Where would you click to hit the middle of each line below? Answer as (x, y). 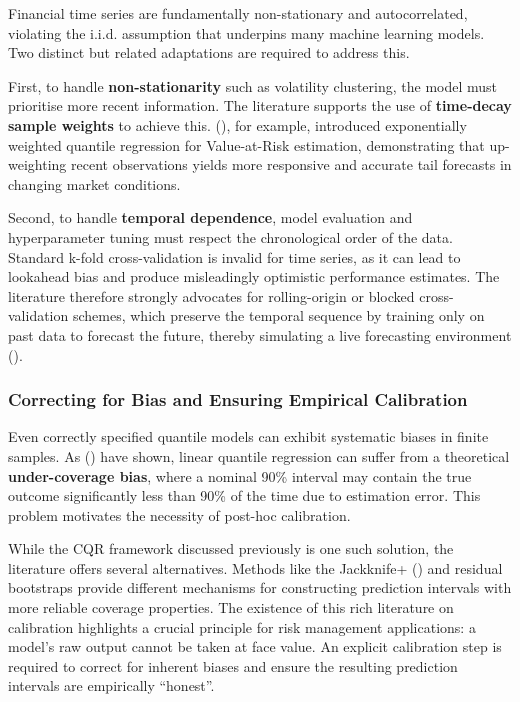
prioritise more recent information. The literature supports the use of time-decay (260, 105)
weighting (37, 164)
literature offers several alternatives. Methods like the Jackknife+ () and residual (255, 567)
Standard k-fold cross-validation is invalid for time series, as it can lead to (234, 256)
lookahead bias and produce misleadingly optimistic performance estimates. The (254, 276)
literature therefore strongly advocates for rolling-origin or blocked (211, 295)
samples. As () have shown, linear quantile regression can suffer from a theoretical (259, 455)
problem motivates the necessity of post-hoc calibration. (179, 514)
